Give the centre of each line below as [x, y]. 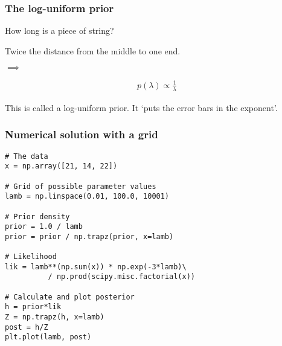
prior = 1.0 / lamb [44, 227]
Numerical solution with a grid [82, 134]
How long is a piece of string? [59, 30]
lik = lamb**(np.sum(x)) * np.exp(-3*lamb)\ [96, 267]
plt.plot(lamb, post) [48, 337]
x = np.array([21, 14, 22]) [61, 166]
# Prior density [37, 216]
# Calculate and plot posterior [70, 297]
